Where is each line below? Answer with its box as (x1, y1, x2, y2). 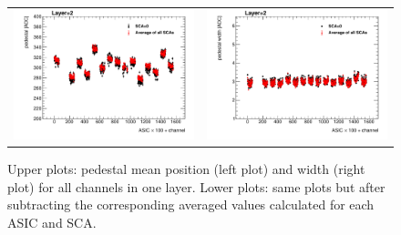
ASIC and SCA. (7, 212, 97, 231)
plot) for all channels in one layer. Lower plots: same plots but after (7, 177, 386, 196)
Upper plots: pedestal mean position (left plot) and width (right (7, 159, 365, 179)
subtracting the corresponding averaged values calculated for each (7, 195, 375, 214)
